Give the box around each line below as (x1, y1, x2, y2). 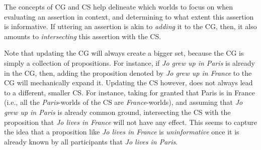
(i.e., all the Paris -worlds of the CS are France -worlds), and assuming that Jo (4, 97, 243, 107)
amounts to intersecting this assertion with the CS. (4, 31, 161, 41)
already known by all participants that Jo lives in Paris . (4, 136, 178, 146)
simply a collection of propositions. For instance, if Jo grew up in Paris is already (4, 57, 255, 68)
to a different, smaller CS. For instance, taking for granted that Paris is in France (4, 87, 255, 97)
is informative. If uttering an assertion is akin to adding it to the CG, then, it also (4, 21, 257, 32)
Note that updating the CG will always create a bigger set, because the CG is (4, 48, 244, 58)
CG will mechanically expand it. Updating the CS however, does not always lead (4, 77, 253, 88)
